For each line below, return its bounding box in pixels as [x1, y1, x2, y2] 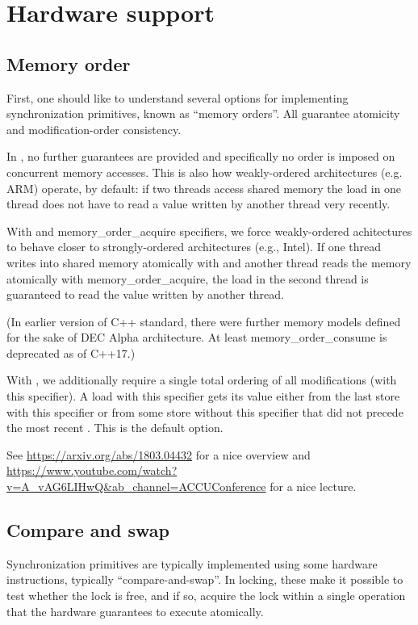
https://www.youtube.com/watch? [6, 462, 178, 479]
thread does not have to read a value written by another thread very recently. [6, 195, 391, 212]
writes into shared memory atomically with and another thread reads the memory [6, 254, 412, 271]
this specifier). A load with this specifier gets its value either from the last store [6, 388, 400, 405]
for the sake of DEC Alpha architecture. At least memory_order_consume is [6, 329, 387, 346]
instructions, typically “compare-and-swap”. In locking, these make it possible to [6, 571, 403, 588]
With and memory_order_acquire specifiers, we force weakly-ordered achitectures [6, 222, 412, 239]
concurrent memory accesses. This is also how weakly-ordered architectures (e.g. [6, 163, 403, 180]
